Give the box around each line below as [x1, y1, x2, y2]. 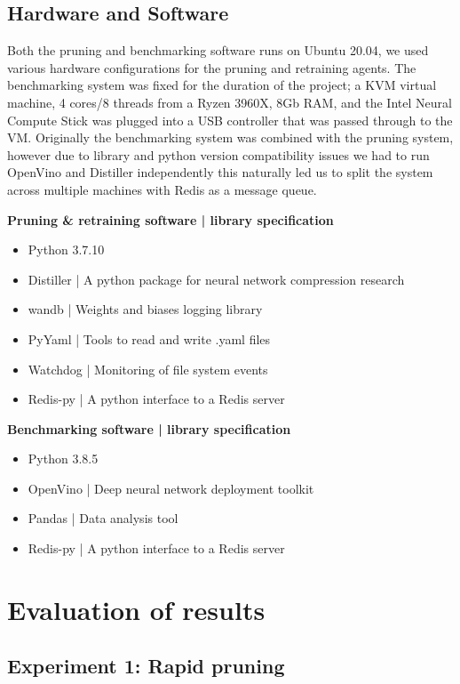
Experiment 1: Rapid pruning [7, 652, 285, 680]
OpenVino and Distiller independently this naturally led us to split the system [7, 163, 433, 181]
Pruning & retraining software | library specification [7, 210, 334, 229]
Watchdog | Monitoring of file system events [28, 359, 268, 378]
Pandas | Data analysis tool [28, 509, 178, 527]
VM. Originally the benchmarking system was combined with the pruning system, [7, 128, 454, 147]
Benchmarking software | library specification [7, 419, 291, 438]
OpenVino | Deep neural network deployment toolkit [28, 479, 314, 497]
